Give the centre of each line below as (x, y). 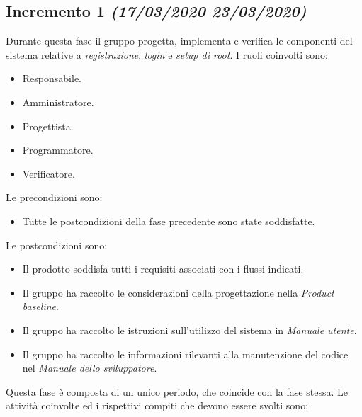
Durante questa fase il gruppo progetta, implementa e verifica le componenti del (179, 41)
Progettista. (48, 126)
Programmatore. (58, 150)
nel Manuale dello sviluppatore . (90, 368)
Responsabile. (52, 78)
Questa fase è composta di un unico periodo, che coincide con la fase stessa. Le (177, 391)
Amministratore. (58, 102)
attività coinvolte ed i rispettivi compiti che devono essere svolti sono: (157, 405)
